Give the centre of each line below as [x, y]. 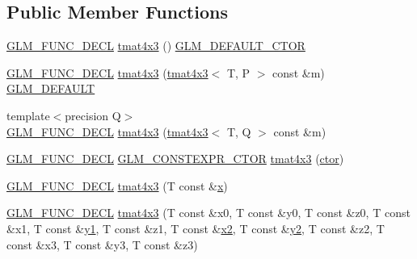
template [28, 115]
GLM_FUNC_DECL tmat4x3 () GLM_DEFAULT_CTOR [156, 46]
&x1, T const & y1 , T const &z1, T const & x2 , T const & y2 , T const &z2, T [196, 228]
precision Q [93, 115]
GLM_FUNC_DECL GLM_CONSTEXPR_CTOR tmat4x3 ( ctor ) [175, 159]
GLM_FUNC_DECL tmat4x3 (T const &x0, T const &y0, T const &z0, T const [208, 213]
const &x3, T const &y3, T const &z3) [102, 244]
